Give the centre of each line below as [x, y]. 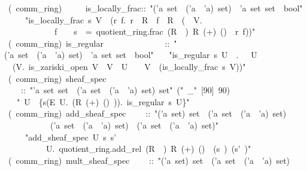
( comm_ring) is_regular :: [89, 43]
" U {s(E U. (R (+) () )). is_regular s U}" [103, 101]
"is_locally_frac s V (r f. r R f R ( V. [113, 19]
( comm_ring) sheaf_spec [57, 78]
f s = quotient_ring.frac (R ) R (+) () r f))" [155, 31]
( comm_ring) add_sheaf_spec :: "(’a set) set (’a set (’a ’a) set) [147, 113]
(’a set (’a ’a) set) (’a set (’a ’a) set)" [134, 125]
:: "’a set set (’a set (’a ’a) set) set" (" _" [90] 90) [125, 90]
